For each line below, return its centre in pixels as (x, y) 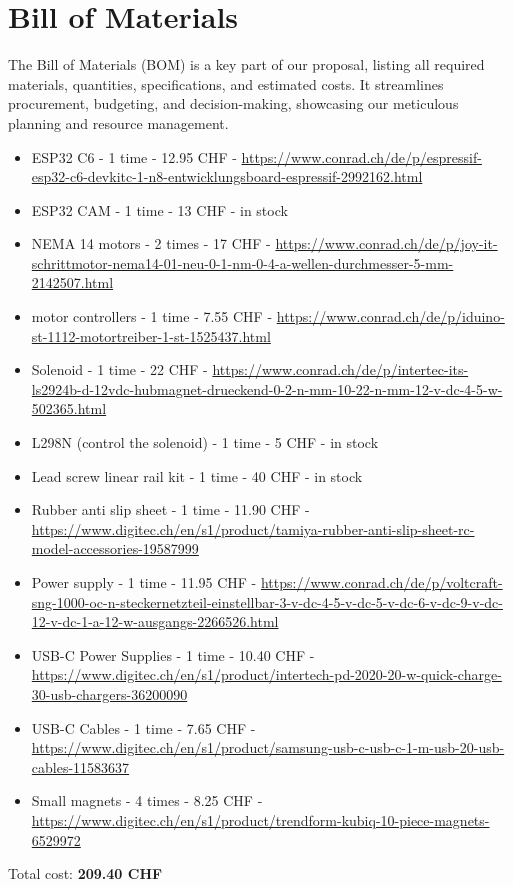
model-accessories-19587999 (115, 548)
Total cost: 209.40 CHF (85, 873)
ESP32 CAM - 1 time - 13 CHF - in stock (159, 209)
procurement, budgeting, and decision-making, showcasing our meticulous (233, 103)
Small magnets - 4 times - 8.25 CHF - (147, 800)
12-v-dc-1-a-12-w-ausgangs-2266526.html (155, 621)
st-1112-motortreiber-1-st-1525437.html (151, 335)
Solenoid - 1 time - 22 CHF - (119, 369)
